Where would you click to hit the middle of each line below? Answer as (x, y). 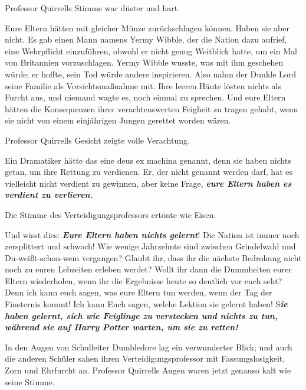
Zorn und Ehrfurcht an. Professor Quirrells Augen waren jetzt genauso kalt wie (148, 370)
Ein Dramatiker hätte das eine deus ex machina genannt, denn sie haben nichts (148, 160)
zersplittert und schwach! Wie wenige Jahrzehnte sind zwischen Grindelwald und (150, 246)
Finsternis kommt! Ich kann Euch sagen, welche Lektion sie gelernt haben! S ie (146, 304)
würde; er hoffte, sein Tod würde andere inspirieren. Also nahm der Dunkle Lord (151, 74)
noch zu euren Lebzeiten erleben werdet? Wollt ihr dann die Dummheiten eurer (148, 269)
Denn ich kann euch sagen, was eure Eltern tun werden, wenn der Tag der (139, 292)
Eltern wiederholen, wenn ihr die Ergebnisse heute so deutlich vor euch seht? (144, 280)
